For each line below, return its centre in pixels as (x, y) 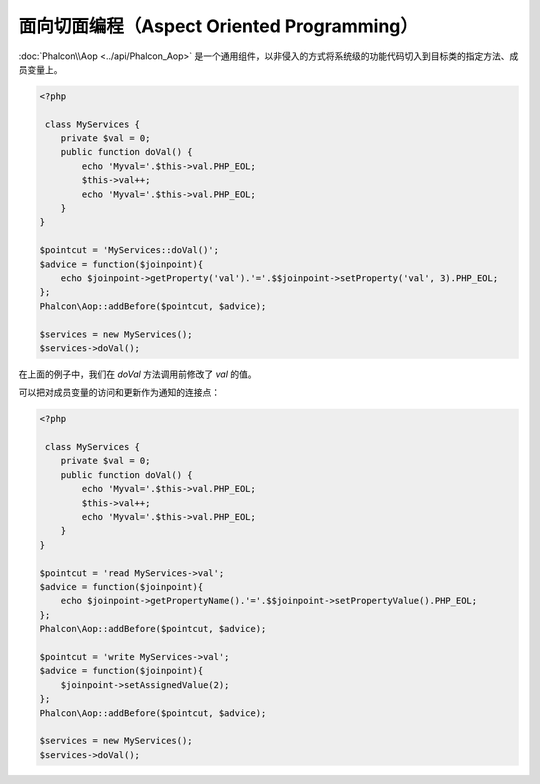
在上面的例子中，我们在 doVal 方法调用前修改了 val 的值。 (137, 374)
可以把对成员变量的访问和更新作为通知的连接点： (119, 392)
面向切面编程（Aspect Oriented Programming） (218, 26)
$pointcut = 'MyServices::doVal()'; (129, 250)
